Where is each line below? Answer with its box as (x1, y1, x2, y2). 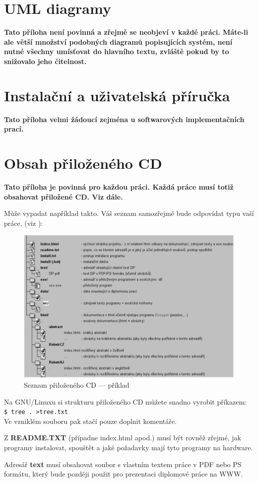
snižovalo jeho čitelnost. (4, 56, 87, 66)
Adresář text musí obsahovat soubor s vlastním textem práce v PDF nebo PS (4, 459, 242, 469)
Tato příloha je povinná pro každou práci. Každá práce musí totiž (4, 181, 234, 192)
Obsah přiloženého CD (4, 153, 162, 173)
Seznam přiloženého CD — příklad (24, 379, 129, 390)
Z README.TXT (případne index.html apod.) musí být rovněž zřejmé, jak (4, 432, 241, 443)
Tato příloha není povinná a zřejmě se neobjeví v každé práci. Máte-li (4, 27, 249, 37)
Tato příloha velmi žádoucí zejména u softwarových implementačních (4, 114, 245, 124)
